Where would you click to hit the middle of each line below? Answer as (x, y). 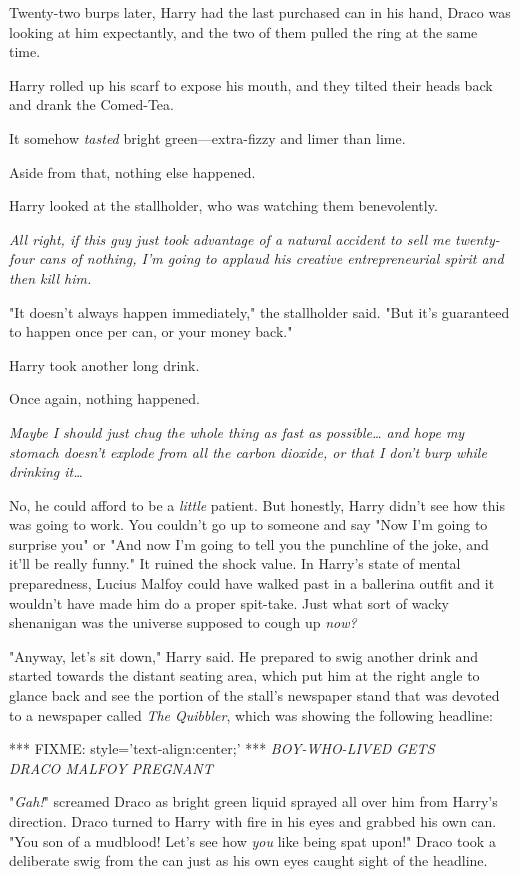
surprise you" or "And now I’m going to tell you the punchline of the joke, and (249, 543)
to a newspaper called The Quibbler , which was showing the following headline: (251, 714)
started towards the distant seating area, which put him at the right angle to (244, 675)
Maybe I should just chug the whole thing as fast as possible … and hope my (237, 431)
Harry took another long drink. (104, 364)
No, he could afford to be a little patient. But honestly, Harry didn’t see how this (257, 504)
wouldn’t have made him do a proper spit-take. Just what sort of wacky (229, 602)
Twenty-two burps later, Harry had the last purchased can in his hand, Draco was (260, 12)
